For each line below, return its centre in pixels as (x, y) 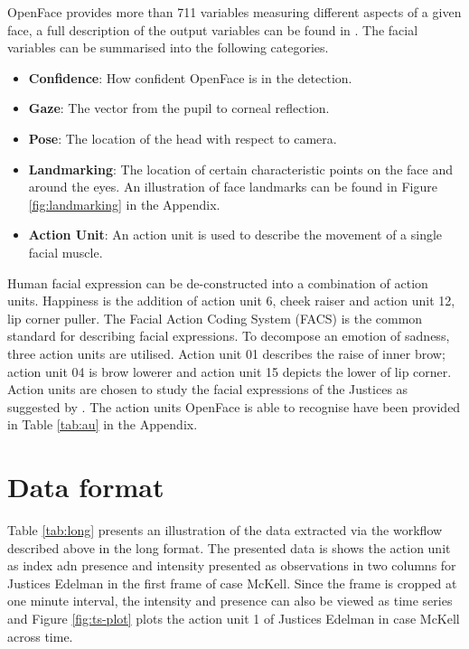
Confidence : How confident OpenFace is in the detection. (190, 77)
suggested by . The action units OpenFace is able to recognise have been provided (234, 406)
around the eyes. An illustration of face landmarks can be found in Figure (233, 187)
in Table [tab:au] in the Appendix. (103, 424)
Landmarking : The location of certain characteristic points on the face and (240, 169)
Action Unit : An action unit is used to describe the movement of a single (235, 235)
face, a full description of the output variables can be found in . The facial (213, 29)
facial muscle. (66, 252)
